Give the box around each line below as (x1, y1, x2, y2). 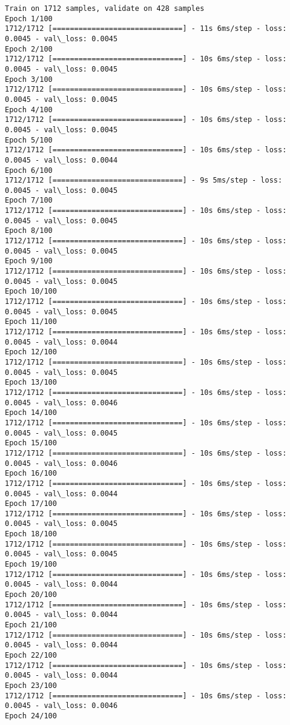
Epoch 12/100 (5, 348, 57, 357)
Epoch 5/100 (5, 135, 53, 144)
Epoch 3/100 (5, 75, 53, 84)
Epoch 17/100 (5, 499, 57, 508)
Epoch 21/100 (5, 621, 57, 630)
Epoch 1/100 (5, 14, 53, 23)
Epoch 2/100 (5, 44, 53, 53)
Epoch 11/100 (5, 317, 57, 326)
